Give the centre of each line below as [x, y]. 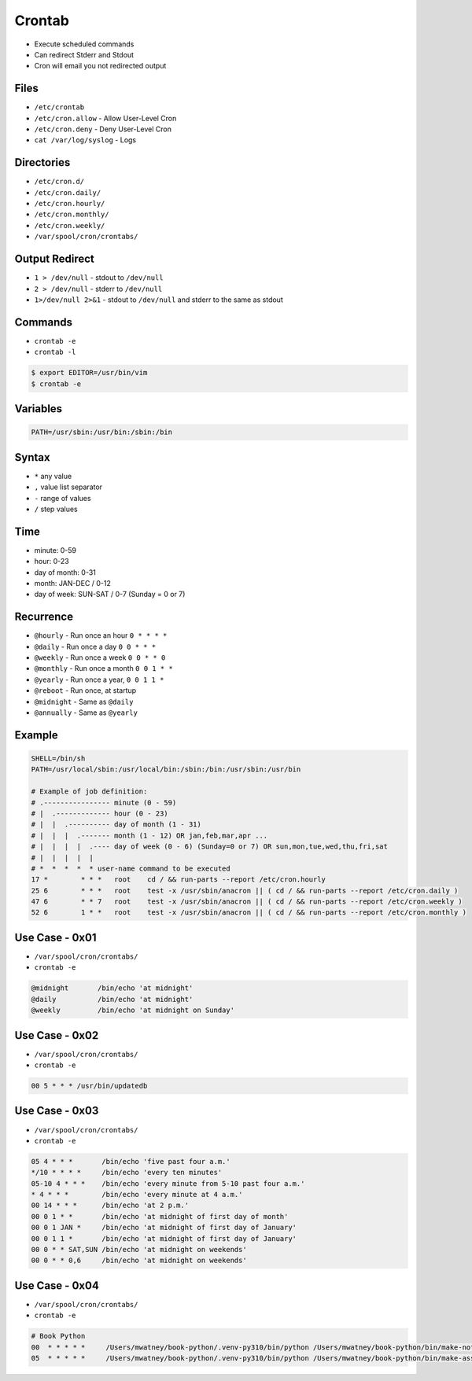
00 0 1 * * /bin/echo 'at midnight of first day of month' [160, 1216]
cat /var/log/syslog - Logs [85, 140]
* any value [53, 476]
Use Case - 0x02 [57, 1035]
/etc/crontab [59, 107]
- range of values [63, 498]
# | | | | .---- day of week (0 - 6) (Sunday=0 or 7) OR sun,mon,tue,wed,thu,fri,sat [210, 847]
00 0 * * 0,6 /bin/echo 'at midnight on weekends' [139, 1261]
